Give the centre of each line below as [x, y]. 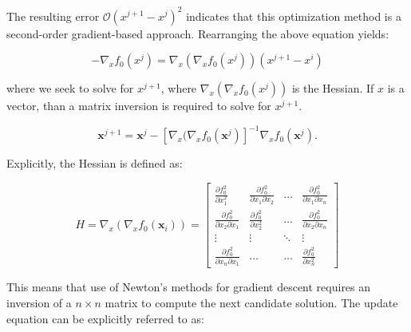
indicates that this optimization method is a [294, 16]
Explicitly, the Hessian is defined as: [95, 163]
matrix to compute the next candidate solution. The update [251, 302]
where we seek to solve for [70, 88]
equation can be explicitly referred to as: [105, 318]
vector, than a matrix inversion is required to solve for [139, 106]
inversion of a [39, 302]
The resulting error [53, 16]
